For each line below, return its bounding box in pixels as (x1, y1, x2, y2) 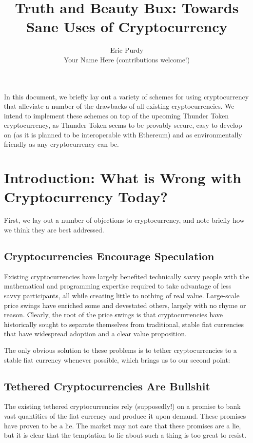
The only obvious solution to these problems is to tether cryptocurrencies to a (4, 345, 237, 355)
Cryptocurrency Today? (4, 187, 168, 207)
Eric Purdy (110, 45, 143, 55)
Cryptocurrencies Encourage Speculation (4, 248, 214, 263)
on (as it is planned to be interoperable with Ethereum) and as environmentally (4, 129, 242, 139)
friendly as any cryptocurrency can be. (4, 139, 119, 149)
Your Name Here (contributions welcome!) (63, 54, 190, 64)
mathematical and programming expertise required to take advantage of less (4, 281, 232, 291)
